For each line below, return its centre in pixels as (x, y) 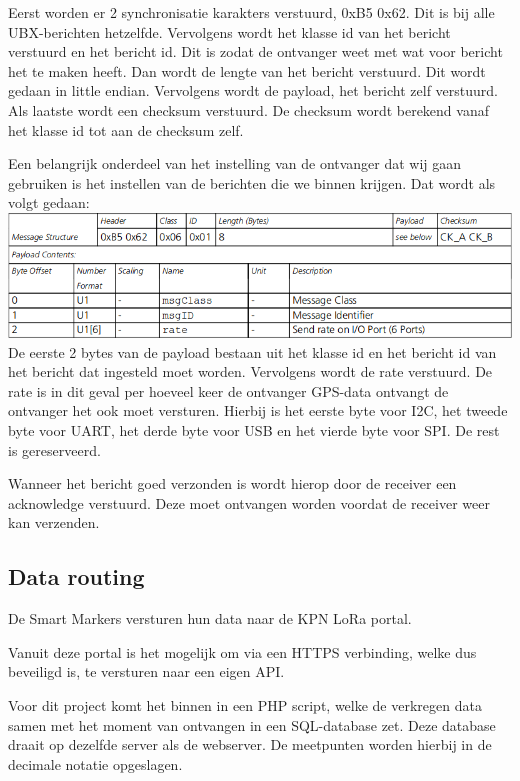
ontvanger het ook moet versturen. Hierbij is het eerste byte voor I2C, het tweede (258, 410)
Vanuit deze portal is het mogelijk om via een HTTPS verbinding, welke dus (242, 651)
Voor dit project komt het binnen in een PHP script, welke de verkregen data (245, 704)
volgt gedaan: (49, 202)
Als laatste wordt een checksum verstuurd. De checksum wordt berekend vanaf (248, 109)
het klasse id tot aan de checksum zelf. (126, 129)
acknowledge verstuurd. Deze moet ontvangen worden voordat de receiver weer (249, 502)
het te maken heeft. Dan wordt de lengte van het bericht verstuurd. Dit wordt (247, 70)
